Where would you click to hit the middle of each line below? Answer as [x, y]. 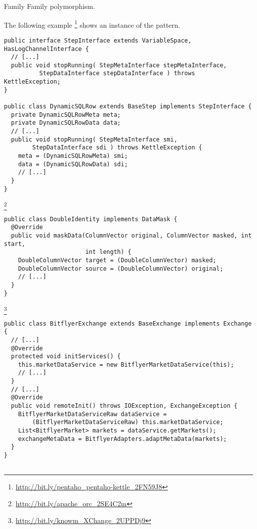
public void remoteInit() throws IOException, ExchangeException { [124, 406]
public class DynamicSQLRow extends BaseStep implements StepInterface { [128, 107]
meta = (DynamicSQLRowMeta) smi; [73, 156]
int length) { [108, 252]
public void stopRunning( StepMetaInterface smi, [94, 139]
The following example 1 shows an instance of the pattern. [92, 24]
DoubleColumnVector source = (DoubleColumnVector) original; [121, 268]
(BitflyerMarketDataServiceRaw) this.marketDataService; [128, 422]
